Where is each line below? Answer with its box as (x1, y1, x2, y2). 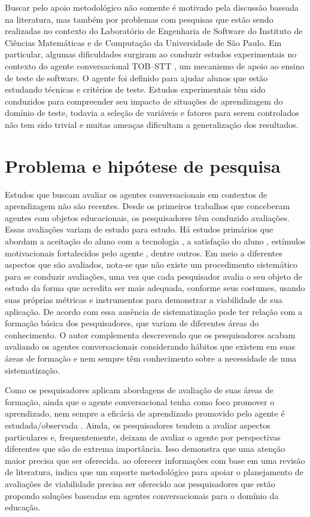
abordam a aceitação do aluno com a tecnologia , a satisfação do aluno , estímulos (5, 235, 306, 247)
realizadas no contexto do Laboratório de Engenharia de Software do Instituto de (5, 25, 303, 37)
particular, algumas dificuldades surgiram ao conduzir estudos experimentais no (5, 48, 297, 60)
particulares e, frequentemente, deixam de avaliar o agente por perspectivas (5, 430, 281, 443)
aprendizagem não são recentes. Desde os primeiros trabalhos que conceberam (5, 200, 290, 212)
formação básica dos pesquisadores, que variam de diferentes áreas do (5, 317, 259, 329)
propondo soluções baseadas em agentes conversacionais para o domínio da (5, 489, 279, 501)
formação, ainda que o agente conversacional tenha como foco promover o (5, 395, 275, 408)
